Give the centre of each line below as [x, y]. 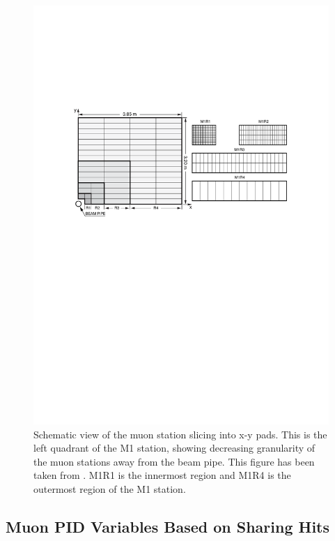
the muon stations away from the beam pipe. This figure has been [174, 461]
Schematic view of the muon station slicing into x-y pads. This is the [180, 434]
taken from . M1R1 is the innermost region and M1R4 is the [162, 475]
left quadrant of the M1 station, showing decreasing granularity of [174, 448]
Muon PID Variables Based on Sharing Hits [168, 526]
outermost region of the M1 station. [110, 488]
